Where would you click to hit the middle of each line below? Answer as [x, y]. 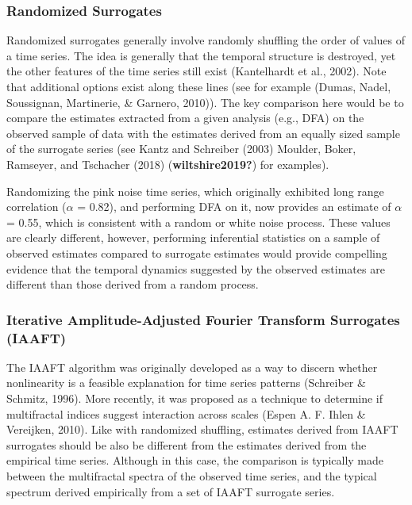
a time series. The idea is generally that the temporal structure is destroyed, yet [201, 55]
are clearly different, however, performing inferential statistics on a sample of [193, 237]
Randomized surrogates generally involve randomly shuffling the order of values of [206, 40]
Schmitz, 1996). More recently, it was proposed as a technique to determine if [195, 398]
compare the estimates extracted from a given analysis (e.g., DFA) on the [185, 118]
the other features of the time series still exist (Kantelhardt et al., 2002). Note [196, 71]
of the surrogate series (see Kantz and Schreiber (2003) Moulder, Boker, [181, 149]
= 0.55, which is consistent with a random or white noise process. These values [198, 222]
